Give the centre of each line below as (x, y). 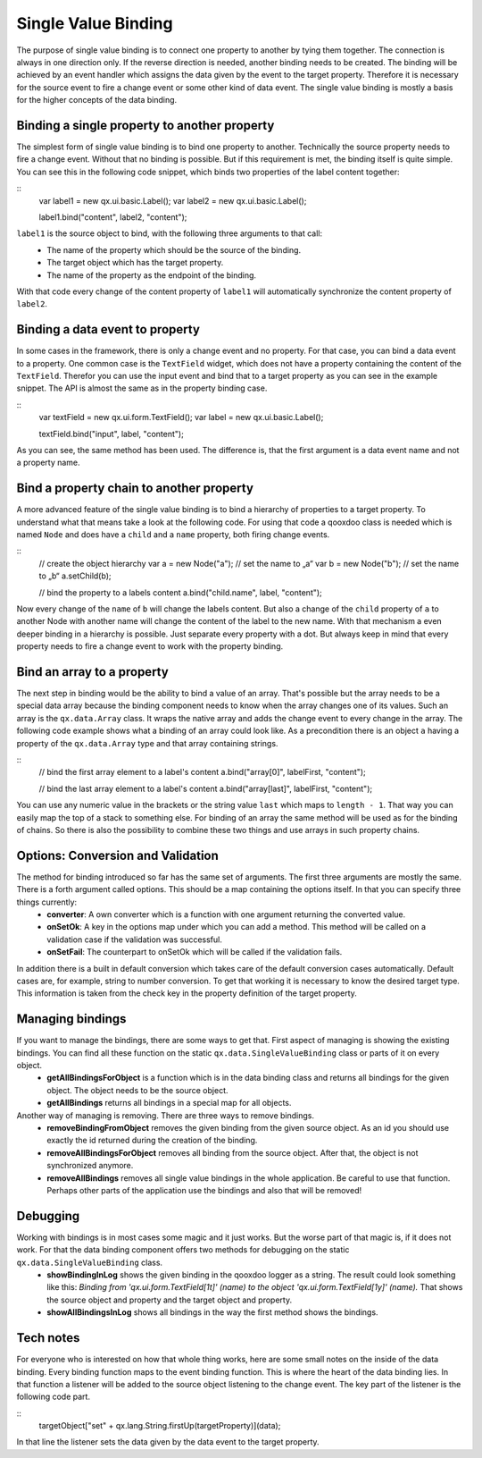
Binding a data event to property (108, 329)
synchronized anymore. (90, 1166)
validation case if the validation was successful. (134, 940)
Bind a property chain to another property (135, 489)
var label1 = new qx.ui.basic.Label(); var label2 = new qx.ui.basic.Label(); (173, 200)
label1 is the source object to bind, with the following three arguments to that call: (170, 233)
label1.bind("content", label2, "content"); (113, 217)
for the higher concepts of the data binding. (97, 100)
